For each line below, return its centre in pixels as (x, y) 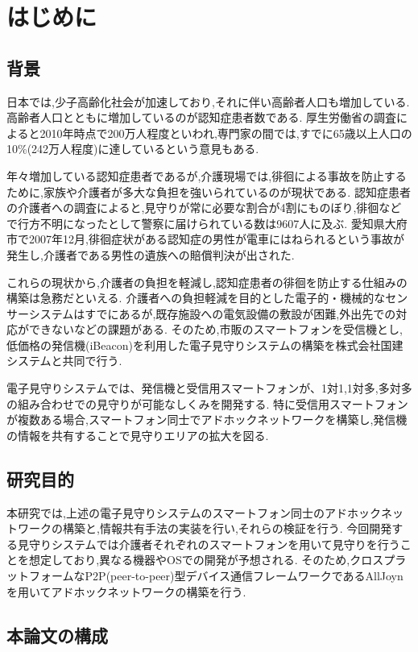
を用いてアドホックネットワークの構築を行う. (126, 591)
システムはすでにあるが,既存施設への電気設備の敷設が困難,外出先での (212, 313)
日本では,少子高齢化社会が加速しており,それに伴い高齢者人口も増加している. (208, 101)
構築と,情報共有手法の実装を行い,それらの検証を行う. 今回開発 (227, 528)
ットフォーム (40, 576)
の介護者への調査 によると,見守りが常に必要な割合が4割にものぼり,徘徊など (204, 208)
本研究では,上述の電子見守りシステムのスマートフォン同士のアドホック (194, 512)
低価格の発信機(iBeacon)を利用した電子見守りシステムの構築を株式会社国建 (205, 345)
